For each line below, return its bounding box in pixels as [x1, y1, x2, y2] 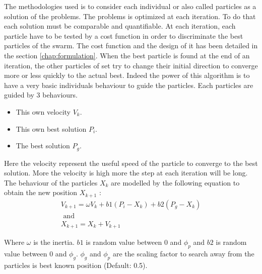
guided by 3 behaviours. [4, 89, 78, 100]
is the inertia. [33, 237, 75, 247]
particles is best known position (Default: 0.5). [4, 259, 148, 270]
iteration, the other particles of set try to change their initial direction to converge [4, 60, 258, 70]
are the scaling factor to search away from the [112, 248, 254, 259]
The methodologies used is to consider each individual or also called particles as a [4, 1, 256, 11]
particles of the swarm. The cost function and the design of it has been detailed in [4, 40, 258, 51]
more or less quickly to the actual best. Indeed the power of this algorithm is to [4, 70, 250, 80]
